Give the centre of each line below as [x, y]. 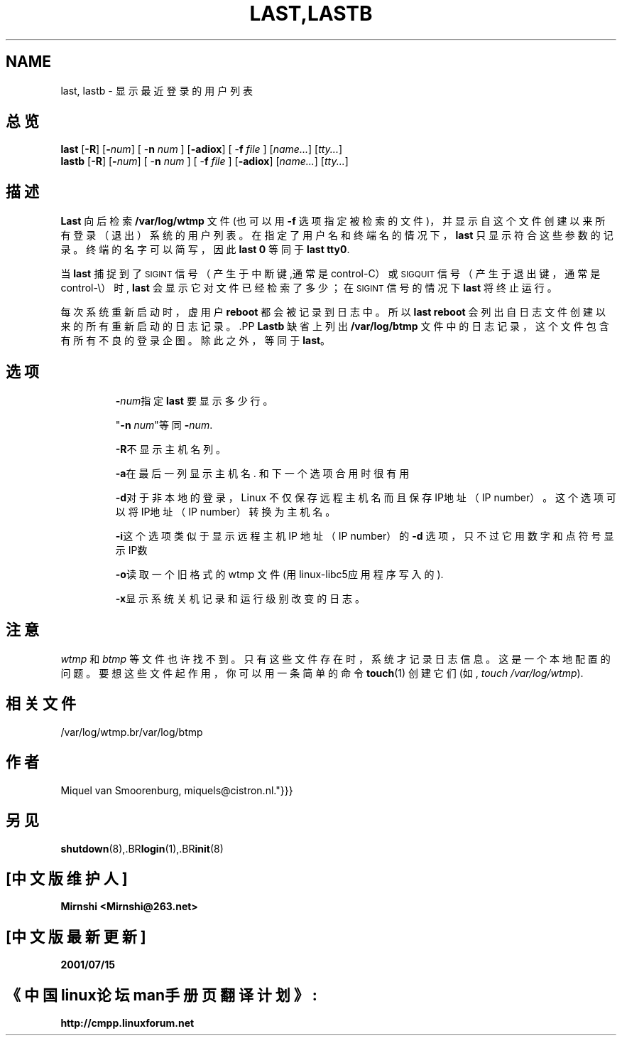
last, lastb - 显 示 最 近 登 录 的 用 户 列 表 [157, 90]
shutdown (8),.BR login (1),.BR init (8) [142, 848]
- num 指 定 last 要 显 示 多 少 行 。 [194, 401]
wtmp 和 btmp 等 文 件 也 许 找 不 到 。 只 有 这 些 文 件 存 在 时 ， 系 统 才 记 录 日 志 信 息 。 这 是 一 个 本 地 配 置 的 [335, 658]
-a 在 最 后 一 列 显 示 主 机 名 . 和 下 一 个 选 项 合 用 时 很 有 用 [262, 474]
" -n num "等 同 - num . [164, 425]
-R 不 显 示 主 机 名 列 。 [171, 449]
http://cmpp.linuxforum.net [127, 1023]
